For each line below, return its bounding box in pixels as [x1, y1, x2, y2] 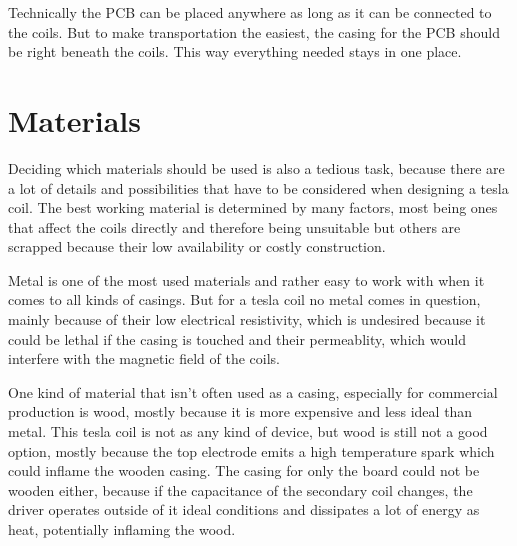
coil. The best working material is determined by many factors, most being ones [8, 197, 498, 218]
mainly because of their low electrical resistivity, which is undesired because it [8, 309, 486, 330]
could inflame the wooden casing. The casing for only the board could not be [8, 460, 480, 481]
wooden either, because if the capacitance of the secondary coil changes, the [8, 479, 473, 500]
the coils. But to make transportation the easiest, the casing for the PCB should [8, 21, 500, 42]
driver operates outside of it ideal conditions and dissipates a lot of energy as [8, 499, 480, 520]
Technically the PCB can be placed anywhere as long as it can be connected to [8, 2, 492, 22]
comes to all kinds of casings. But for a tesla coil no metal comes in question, [8, 289, 481, 310]
